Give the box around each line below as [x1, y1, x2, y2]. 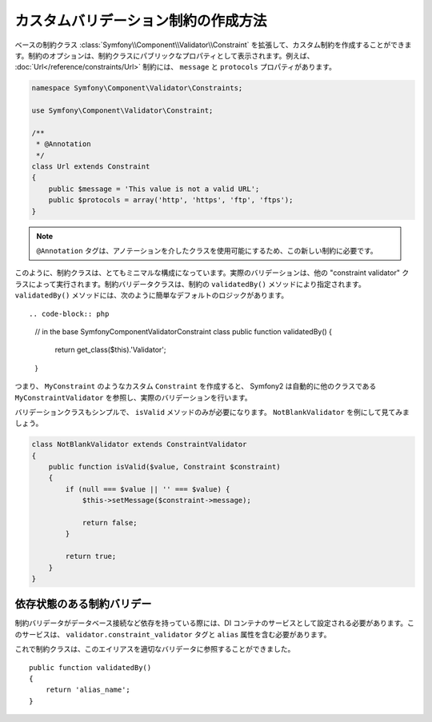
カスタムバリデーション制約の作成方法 [14, 12, 267, 30]
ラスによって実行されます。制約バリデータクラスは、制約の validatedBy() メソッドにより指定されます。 [14, 279, 366, 289]
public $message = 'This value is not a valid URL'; [48, 184, 260, 193]
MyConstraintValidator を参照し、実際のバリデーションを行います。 [14, 393, 252, 402]
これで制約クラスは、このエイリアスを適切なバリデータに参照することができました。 [14, 644, 295, 654]
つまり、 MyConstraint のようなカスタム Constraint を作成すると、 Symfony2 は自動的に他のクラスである [14, 381, 377, 391]
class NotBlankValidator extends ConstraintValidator [31, 440, 247, 449]
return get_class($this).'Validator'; [54, 345, 166, 355]
